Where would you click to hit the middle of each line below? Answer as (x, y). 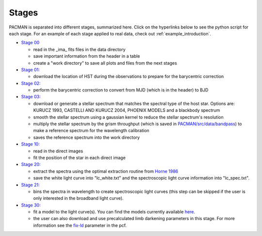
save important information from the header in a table (87, 56)
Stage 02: (31, 83)
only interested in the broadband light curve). (78, 198)
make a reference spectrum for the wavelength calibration (91, 131)
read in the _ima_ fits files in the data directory (79, 49)
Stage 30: (31, 205)
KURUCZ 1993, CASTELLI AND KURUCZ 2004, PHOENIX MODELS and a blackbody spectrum (127, 110)
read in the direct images (58, 151)
